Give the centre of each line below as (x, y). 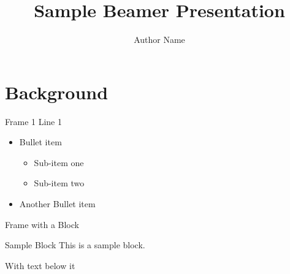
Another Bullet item (57, 204)
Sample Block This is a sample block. (75, 245)
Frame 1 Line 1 (33, 121)
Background (57, 92)
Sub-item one (59, 162)
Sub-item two (59, 183)
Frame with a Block (42, 224)
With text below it (40, 265)
